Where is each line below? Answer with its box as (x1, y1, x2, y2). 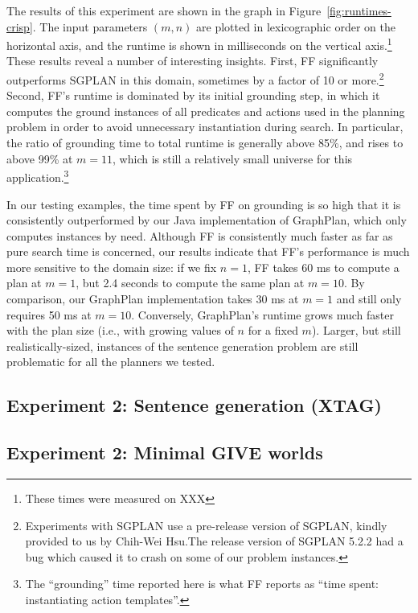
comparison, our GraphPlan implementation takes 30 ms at (6, 290, 299, 307)
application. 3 (6, 167, 69, 185)
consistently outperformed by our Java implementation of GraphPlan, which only (6, 212, 407, 228)
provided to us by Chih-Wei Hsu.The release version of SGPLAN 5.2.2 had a (25, 533, 404, 549)
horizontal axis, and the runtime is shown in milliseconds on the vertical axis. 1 (6, 35, 392, 53)
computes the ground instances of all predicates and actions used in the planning (6, 102, 405, 119)
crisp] (6, 18, 33, 35)
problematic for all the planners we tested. (6, 353, 215, 370)
